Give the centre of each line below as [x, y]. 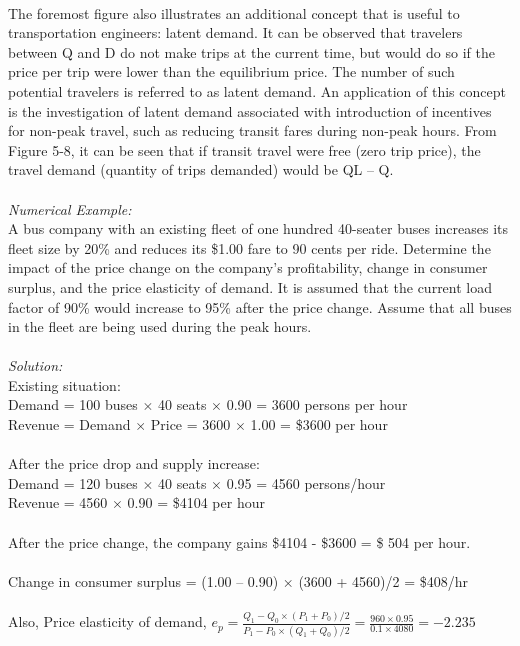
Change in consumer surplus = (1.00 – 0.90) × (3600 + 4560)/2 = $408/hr [238, 580]
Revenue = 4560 [58, 502]
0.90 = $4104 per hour [196, 502]
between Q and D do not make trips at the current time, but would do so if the [251, 51]
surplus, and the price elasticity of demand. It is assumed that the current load [250, 286]
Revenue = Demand [69, 424]
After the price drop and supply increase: [134, 463]
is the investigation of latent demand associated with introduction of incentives [250, 110]
